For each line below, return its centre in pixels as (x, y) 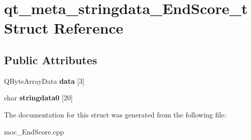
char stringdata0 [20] (38, 98)
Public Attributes (51, 59)
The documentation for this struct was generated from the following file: (115, 114)
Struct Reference (64, 28)
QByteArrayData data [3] (44, 81)
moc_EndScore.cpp (34, 131)
